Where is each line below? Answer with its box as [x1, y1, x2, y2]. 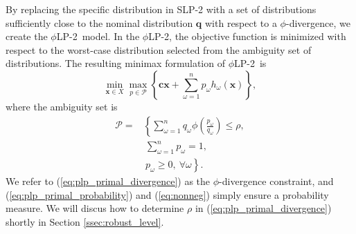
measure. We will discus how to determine [6, 201, 184, 215]
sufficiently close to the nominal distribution [6, 15, 193, 30]
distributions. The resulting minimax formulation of [6, 56, 225, 70]
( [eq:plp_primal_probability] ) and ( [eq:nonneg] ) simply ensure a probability [6, 187, 329, 202]
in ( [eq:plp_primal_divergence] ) [195, 201, 332, 215]
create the [6, 29, 48, 43]
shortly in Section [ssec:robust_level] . [6, 214, 164, 228]
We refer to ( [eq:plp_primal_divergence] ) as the [6, 173, 211, 188]
